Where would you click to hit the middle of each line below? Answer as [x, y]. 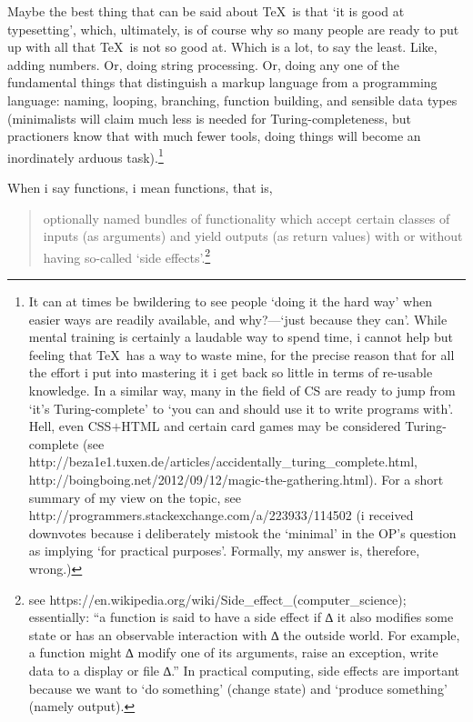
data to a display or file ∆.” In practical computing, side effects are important [244, 670]
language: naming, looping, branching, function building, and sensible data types [232, 100]
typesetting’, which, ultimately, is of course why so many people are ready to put [233, 29]
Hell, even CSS [70, 426]
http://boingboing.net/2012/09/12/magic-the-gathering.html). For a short [236, 479]
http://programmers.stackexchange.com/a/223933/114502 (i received [221, 515]
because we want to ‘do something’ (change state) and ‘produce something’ [238, 688]
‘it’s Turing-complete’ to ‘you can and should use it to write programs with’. [241, 408]
